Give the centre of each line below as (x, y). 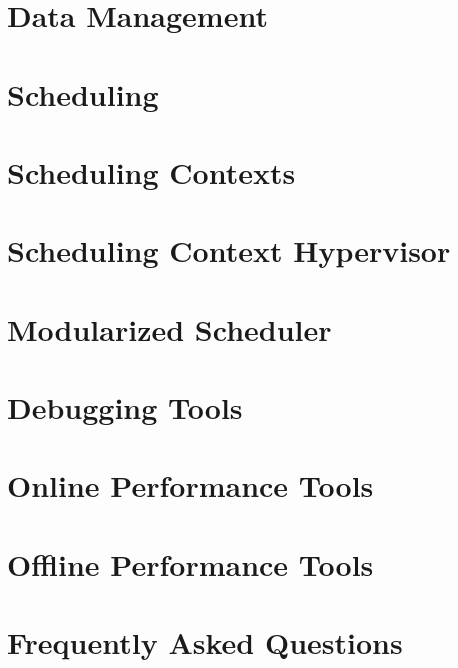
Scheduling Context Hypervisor (229, 250)
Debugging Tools (125, 407)
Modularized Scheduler (169, 328)
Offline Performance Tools (190, 563)
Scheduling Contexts (151, 171)
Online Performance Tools (190, 485)
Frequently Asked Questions (205, 642)
